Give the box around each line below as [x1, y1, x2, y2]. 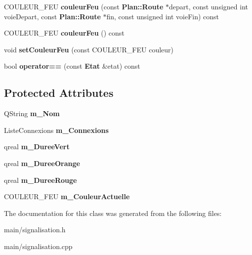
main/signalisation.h [4, 224, 66, 235]
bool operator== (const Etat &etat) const [4, 61, 140, 71]
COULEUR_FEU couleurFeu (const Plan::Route [4, 1, 164, 11]
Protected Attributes [4, 85, 114, 100]
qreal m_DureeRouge [4, 174, 77, 185]
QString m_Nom [4, 108, 60, 119]
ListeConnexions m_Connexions [4, 125, 109, 135]
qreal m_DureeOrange [4, 158, 80, 168]
